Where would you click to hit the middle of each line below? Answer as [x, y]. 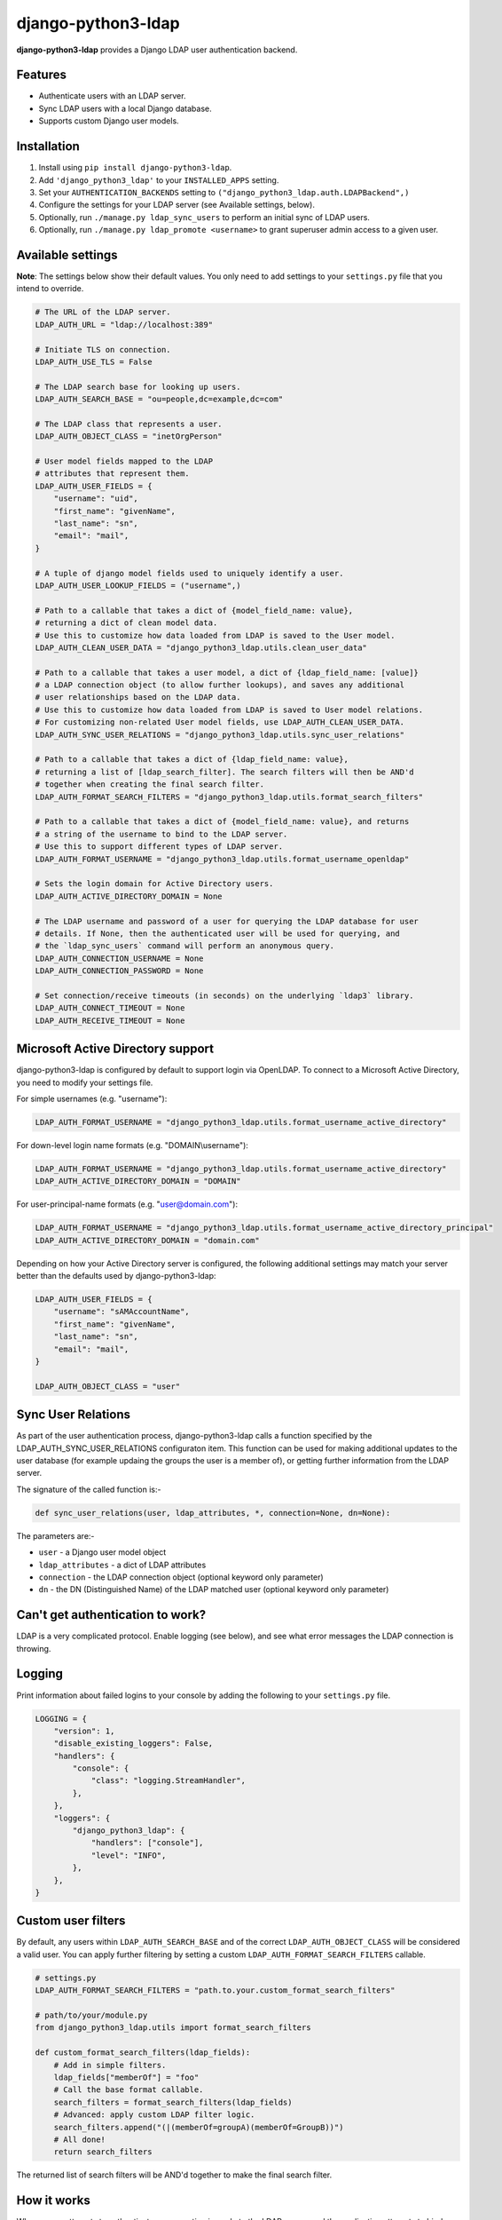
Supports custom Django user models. [109, 121]
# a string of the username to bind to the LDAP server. [161, 834]
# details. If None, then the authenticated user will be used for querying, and [218, 933]
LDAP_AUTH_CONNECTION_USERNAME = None [119, 958]
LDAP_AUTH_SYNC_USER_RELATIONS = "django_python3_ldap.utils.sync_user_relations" [220, 734]
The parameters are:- [55, 1535]
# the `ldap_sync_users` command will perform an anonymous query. [185, 946]
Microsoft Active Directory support [115, 1049]
